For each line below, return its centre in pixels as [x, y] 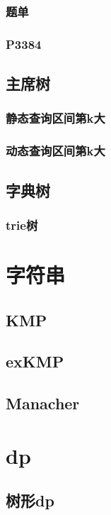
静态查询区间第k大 [55, 118]
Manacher [43, 403]
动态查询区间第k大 [55, 151]
